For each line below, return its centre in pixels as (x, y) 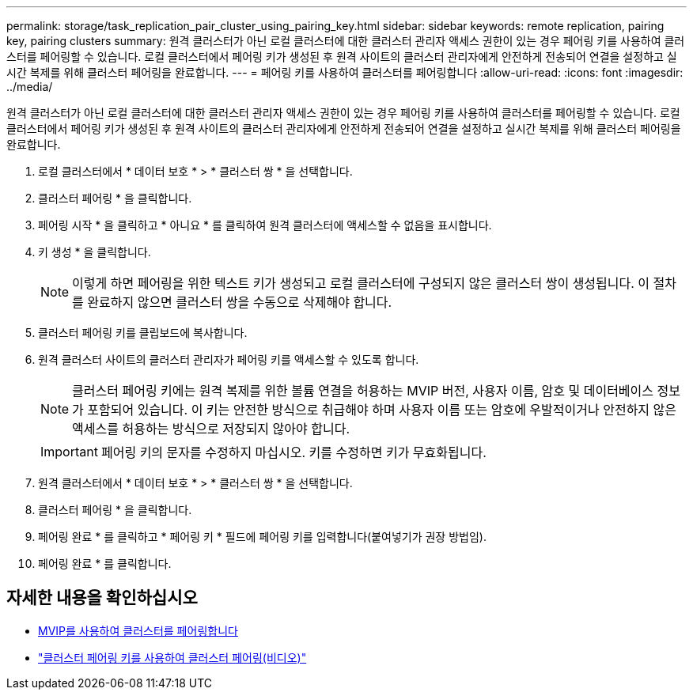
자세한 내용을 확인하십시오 (102, 598)
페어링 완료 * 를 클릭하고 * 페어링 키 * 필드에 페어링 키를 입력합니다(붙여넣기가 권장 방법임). (262, 537)
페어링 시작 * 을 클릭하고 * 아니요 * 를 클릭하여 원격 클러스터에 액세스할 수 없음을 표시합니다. (265, 225)
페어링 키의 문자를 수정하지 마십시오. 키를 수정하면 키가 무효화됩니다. (293, 452)
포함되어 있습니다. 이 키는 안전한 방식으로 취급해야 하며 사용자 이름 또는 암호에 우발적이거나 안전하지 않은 (382, 410)
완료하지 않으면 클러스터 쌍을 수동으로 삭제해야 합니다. (240, 302)
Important (69, 452)
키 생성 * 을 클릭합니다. (95, 252)
